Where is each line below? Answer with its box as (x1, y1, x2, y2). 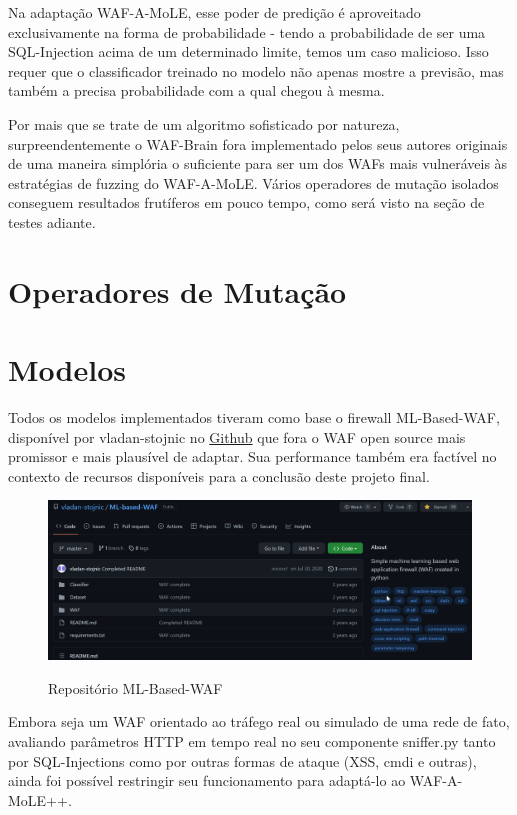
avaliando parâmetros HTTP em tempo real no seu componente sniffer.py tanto (8, 731, 496, 752)
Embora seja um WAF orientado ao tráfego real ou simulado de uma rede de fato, (8, 711, 510, 732)
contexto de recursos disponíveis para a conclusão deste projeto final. (8, 465, 430, 486)
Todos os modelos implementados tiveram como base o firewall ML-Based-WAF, (8, 407, 500, 428)
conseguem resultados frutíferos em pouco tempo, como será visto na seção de (8, 192, 485, 213)
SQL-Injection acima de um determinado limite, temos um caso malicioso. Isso (8, 41, 489, 62)
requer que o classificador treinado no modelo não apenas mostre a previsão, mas (8, 60, 504, 81)
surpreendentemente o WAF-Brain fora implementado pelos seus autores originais (8, 133, 508, 154)
